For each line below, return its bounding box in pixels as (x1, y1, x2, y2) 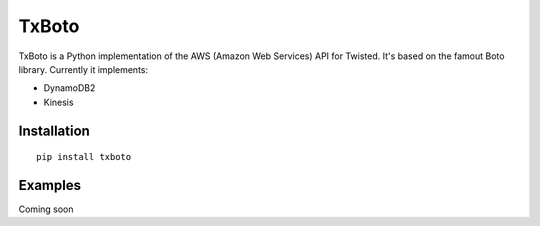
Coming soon (18, 203, 74, 215)
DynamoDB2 (43, 82, 96, 94)
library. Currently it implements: (18, 63, 149, 75)
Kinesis (43, 96, 74, 108)
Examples (18, 176, 82, 194)
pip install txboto (36, 151, 132, 163)
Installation (18, 122, 90, 139)
